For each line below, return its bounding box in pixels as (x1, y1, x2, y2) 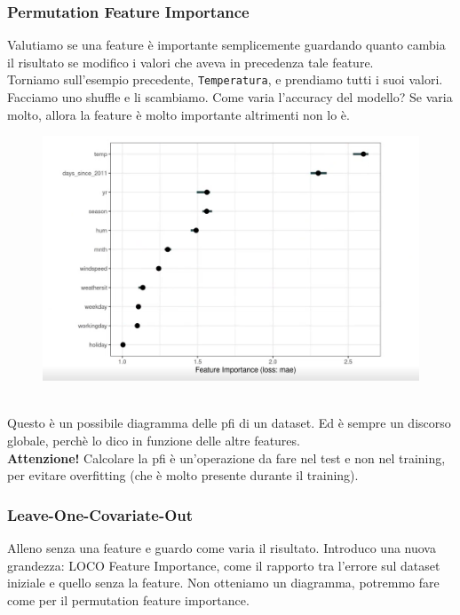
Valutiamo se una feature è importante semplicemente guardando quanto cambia (7, 35, 446, 54)
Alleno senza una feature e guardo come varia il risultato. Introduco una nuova (7, 538, 436, 556)
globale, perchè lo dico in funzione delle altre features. (7, 430, 300, 449)
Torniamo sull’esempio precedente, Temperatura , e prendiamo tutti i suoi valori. (7, 70, 443, 89)
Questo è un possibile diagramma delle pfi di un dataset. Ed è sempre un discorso (7, 414, 451, 432)
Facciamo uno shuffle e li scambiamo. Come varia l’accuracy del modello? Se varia (7, 88, 453, 106)
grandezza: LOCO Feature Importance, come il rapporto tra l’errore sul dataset (7, 556, 440, 574)
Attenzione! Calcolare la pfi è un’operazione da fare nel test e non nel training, (7, 448, 446, 467)
